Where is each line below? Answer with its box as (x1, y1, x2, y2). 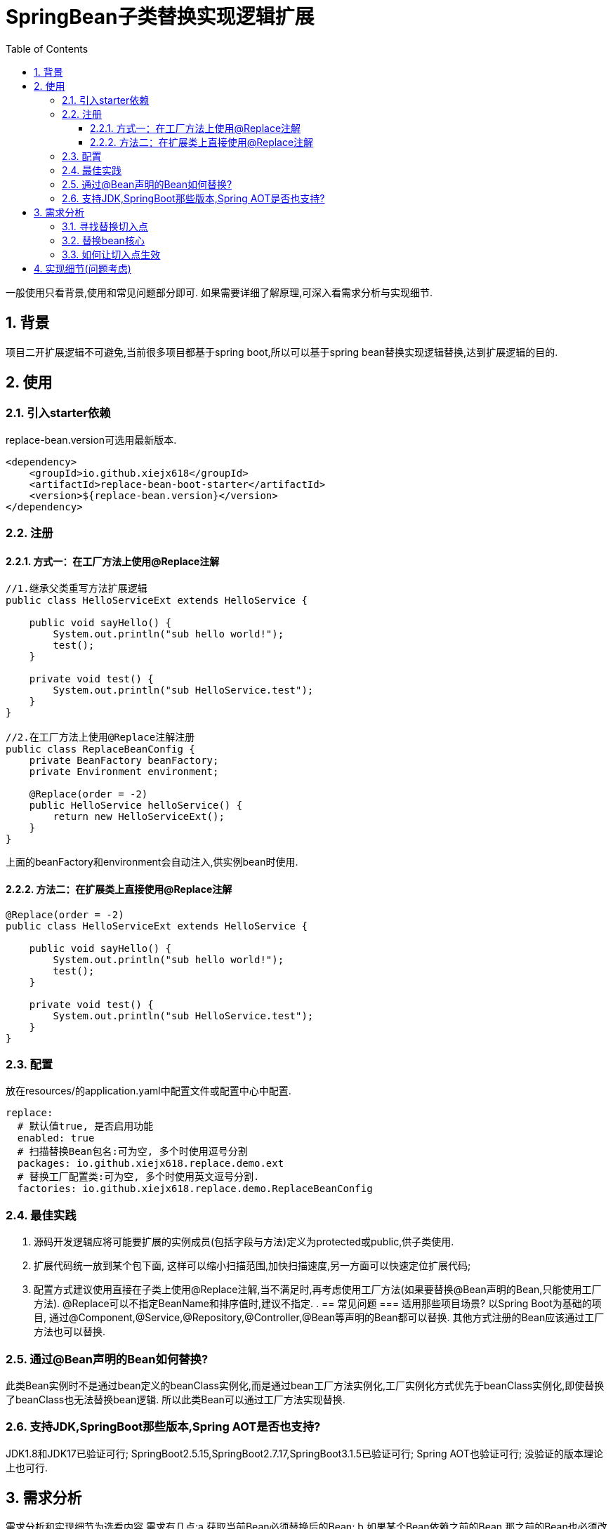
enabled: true (17, 1132, 95, 1144)
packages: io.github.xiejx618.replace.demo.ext (17, 1158, 284, 1170)
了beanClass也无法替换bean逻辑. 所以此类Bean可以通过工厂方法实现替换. (6, 1393, 345, 1405)
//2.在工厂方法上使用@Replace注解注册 (6, 732, 195, 743)
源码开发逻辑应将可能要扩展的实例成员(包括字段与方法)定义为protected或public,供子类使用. (34, 1236, 454, 1248)
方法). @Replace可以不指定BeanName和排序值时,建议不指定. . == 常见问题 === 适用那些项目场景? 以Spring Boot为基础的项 (34, 1297, 602, 1310)
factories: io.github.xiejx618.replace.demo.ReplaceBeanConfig (17, 1183, 373, 1195)
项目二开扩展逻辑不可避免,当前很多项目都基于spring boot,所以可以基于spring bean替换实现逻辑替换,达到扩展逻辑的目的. (6, 345, 558, 358)
